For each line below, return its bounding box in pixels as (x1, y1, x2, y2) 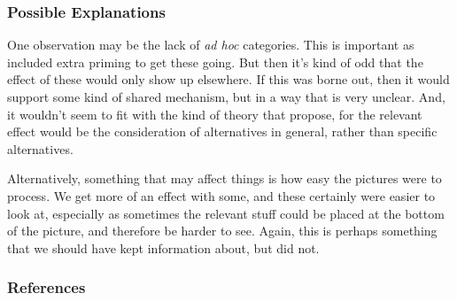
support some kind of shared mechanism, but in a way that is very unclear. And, (7, 88, 445, 105)
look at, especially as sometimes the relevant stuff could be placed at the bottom (7, 204, 445, 222)
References (7, 276, 86, 298)
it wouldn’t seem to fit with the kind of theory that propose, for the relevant (7, 104, 422, 123)
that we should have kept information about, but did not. (7, 238, 320, 257)
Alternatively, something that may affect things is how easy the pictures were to (7, 169, 442, 188)
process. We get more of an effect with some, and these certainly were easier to (7, 186, 436, 205)
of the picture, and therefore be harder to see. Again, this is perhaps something (7, 221, 438, 240)
